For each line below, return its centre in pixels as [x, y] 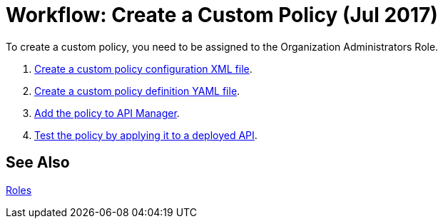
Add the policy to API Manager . [107, 113]
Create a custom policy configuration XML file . [143, 68]
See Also [38, 163]
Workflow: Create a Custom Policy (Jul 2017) [222, 15]
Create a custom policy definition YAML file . [137, 91]
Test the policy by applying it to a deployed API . [146, 135]
